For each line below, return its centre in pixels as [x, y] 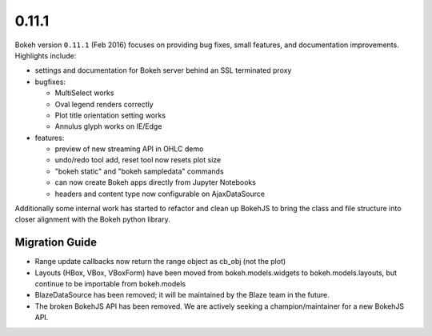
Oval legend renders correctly [104, 104]
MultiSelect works [84, 93]
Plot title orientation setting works [110, 115]
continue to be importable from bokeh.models [110, 284]
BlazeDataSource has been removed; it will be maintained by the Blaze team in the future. [182, 295]
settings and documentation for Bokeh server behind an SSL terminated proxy [163, 70]
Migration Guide [56, 243]
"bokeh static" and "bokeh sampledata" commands [139, 171]
